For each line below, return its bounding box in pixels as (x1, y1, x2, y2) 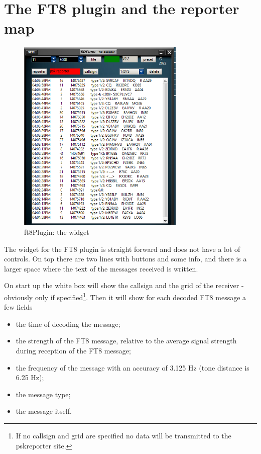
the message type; (16, 389, 71, 399)
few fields (4, 302, 33, 312)
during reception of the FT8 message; (16, 345, 131, 356)
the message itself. (16, 406, 72, 416)
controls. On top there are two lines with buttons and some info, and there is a (4, 253, 247, 264)
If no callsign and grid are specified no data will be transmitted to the (16, 430, 231, 441)
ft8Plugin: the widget (24, 227, 89, 237)
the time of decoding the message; (16, 318, 120, 329)
